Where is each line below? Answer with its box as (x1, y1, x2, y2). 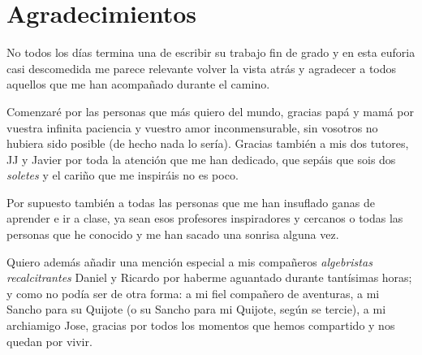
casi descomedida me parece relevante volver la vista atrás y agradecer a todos (6, 59, 397, 76)
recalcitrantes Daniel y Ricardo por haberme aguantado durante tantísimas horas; (6, 269, 412, 286)
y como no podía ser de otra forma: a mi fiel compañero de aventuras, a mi (6, 284, 380, 301)
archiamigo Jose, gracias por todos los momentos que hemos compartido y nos (6, 317, 395, 334)
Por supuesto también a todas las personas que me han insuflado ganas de (6, 193, 375, 210)
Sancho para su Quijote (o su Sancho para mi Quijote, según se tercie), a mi (6, 301, 386, 318)
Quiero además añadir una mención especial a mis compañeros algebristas (6, 253, 372, 270)
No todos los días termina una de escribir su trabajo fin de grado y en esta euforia (6, 44, 416, 61)
